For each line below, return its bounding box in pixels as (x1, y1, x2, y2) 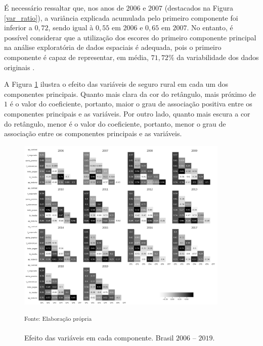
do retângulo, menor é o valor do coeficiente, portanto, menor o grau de (4, 118, 226, 129)
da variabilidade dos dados (177, 51, 259, 62)
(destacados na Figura (164, 3, 234, 13)
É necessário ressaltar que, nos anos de (4, 3, 124, 13)
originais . (4, 62, 35, 72)
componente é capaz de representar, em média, (4, 51, 149, 62)
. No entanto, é (187, 22, 233, 33)
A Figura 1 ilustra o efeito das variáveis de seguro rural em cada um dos (4, 79, 228, 89)
